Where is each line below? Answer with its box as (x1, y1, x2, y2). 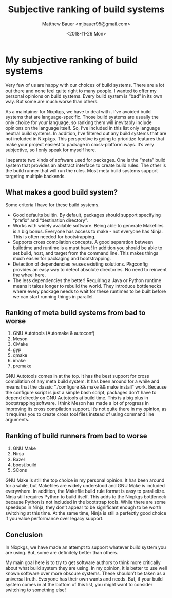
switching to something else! (5, 587, 66, 593)
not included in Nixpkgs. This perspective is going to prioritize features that (5, 135, 165, 142)
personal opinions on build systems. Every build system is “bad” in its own (5, 93, 163, 99)
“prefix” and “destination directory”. (12, 217, 88, 223)
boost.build (12, 462, 37, 468)
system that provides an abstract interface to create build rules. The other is (5, 162, 166, 168)
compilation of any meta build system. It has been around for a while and (5, 378, 160, 384)
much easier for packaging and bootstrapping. (12, 255, 111, 261)
